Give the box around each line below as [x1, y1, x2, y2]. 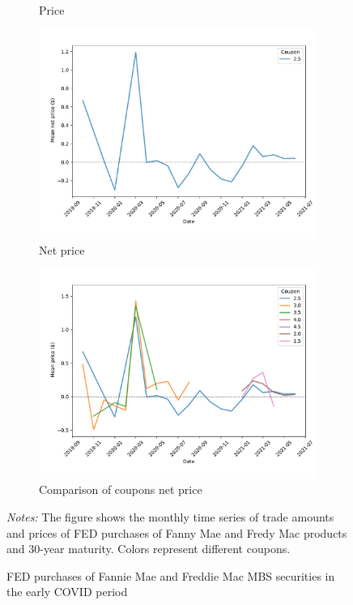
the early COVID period [6, 583, 128, 600]
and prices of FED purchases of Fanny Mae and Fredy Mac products [6, 524, 347, 541]
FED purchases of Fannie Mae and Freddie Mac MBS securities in [6, 567, 335, 584]
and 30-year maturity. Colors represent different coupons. [6, 540, 291, 557]
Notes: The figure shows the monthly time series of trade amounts [6, 508, 334, 525]
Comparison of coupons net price [39, 481, 202, 498]
